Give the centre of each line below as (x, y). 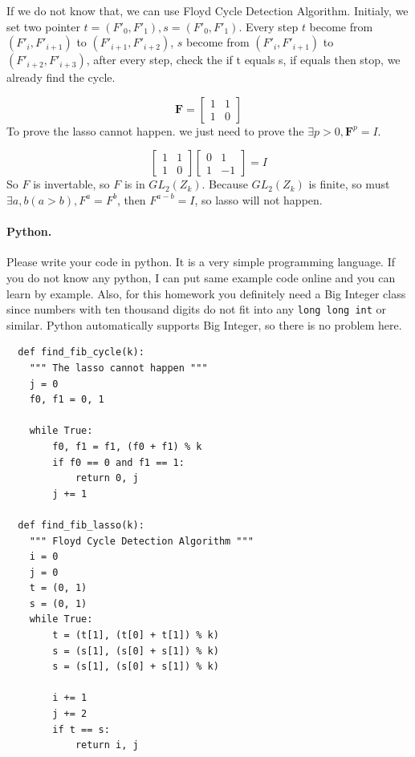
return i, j (107, 745)
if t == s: (81, 729)
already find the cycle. (61, 77)
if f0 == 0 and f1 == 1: (118, 462)
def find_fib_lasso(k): (81, 525)
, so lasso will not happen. (258, 199)
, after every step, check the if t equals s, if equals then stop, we (243, 60)
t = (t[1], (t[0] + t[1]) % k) (136, 636)
